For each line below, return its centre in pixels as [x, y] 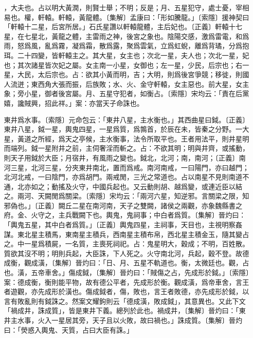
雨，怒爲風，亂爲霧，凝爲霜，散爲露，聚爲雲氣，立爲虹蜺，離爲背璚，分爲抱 [126, 46]
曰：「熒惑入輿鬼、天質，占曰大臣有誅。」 [69, 329]
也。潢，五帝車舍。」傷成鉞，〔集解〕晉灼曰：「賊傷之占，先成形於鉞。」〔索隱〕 [126, 272]
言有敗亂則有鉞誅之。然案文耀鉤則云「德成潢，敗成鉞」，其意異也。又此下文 [125, 301]
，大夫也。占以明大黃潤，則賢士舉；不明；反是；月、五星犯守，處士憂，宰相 [126, 7]
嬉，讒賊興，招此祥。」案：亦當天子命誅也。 [74, 103]
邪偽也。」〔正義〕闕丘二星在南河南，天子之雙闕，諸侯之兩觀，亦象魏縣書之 [123, 205]
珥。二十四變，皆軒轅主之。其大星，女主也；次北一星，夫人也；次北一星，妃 [126, 55]
